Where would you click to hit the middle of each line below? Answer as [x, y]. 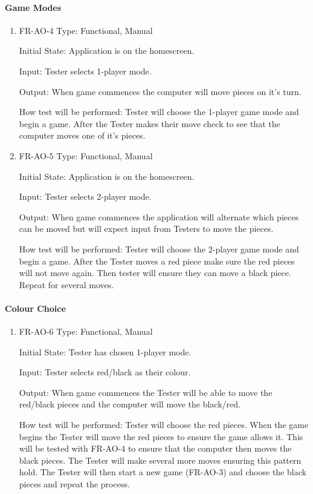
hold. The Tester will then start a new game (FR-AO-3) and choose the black [163, 472]
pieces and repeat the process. [74, 484]
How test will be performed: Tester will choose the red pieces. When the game [164, 425]
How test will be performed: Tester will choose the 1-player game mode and [159, 112]
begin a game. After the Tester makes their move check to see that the [150, 123]
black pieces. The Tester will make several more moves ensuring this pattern [160, 460]
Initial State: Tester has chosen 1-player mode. [105, 351]
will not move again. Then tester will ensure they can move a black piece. [155, 273]
